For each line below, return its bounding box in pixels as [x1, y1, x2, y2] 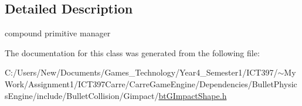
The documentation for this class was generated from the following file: [5, 46, 260, 59]
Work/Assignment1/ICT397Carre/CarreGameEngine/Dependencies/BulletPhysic [5, 77, 297, 90]
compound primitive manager [5, 27, 111, 39]
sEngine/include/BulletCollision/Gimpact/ [5, 89, 159, 101]
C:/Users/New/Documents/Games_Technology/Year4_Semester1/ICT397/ [5, 66, 278, 78]
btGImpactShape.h [158, 89, 227, 101]
